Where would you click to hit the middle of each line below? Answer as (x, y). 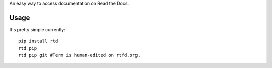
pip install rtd (38, 41)
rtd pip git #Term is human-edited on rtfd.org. (79, 55)
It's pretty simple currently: (37, 29)
